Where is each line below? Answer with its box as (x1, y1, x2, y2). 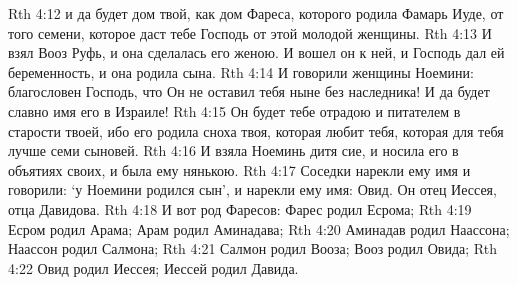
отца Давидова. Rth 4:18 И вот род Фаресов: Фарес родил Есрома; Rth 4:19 (8, 198, 472, 219)
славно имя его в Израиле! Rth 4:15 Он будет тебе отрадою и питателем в (8, 100, 461, 121)
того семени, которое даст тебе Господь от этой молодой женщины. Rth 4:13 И (8, 22, 492, 43)
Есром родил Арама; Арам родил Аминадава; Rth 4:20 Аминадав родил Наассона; (8, 218, 510, 239)
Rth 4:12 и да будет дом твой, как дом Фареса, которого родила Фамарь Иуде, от (8, 3, 504, 23)
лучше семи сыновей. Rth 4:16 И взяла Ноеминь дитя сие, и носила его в (8, 140, 459, 161)
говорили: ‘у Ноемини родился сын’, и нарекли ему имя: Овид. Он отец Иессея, (8, 179, 497, 200)
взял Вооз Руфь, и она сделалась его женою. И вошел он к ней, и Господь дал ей (8, 42, 505, 63)
